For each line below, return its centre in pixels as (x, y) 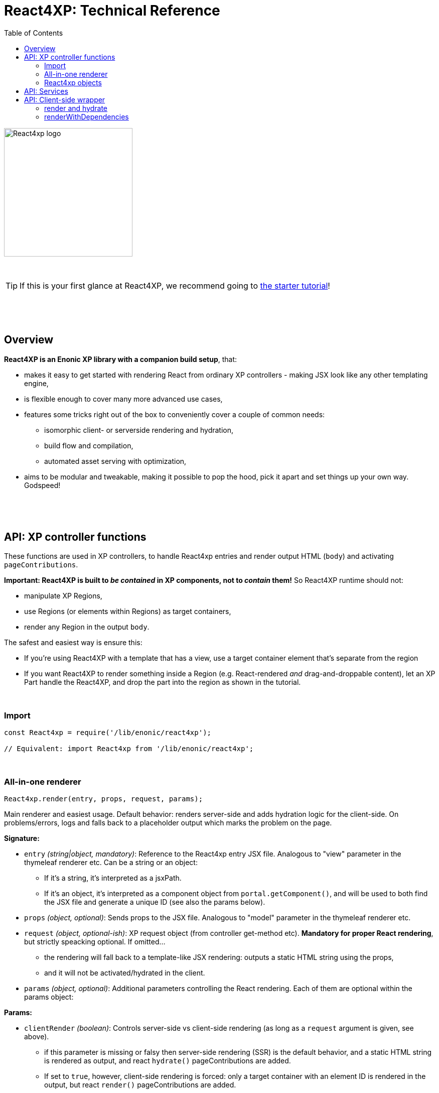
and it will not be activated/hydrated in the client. (125, 973)
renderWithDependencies (87, 116)
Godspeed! (42, 485)
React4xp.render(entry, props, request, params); (104, 799)
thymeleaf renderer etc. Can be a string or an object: (111, 862)
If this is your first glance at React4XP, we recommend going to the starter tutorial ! (175, 285)
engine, (36, 383)
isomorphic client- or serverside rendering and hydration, (139, 430)
